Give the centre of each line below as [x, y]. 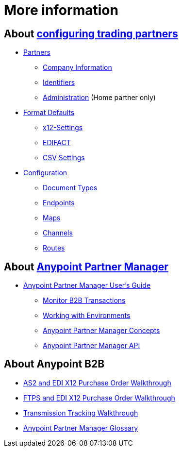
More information [61, 10]
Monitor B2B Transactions [84, 301]
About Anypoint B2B [54, 364]
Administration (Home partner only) [99, 98]
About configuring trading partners [91, 33]
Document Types [70, 188]
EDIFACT [57, 143]
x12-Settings [63, 128]
